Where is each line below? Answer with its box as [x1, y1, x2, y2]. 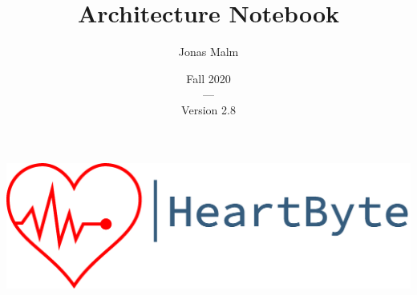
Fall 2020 [186, 70, 231, 86]
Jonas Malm [178, 43, 239, 60]
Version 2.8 [181, 101, 236, 118]
